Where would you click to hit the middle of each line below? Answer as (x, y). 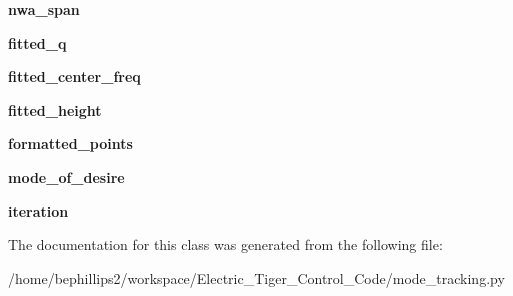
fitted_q (37, 42)
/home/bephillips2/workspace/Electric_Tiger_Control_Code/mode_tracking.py (256, 277)
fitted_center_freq (74, 76)
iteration (38, 210)
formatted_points (70, 143)
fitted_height (55, 109)
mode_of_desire (66, 176)
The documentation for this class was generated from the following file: (225, 244)
